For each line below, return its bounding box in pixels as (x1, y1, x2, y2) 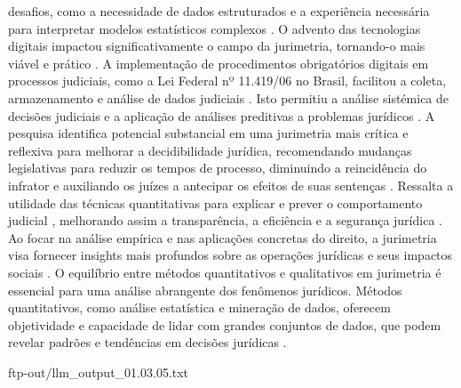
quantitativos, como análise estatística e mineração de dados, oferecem (8, 298, 391, 317)
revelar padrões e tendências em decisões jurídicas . (8, 333, 287, 352)
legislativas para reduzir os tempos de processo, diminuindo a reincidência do (8, 158, 427, 177)
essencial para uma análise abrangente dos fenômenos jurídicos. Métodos (8, 280, 402, 299)
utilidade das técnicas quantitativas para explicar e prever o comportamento (8, 193, 423, 212)
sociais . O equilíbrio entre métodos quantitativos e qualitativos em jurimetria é (8, 263, 441, 281)
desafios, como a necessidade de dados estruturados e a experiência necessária (8, 2, 430, 20)
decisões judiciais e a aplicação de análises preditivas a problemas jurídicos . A (8, 106, 435, 125)
